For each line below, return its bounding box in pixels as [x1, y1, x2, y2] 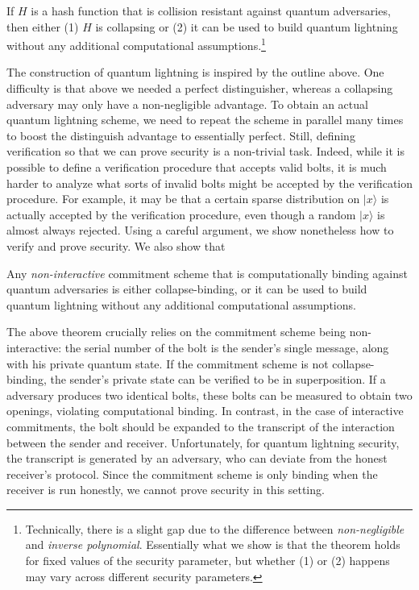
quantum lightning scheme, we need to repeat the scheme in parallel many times [6, 111, 404, 128]
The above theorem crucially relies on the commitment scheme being [6, 323, 346, 340]
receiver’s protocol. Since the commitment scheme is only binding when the [6, 465, 378, 482]
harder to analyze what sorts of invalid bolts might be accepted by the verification [6, 174, 413, 191]
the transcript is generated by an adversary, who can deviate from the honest [6, 450, 388, 467]
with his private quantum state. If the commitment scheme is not [6, 355, 329, 372]
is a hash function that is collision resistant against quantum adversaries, [31, 2, 391, 19]
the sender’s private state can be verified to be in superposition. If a [50, 371, 386, 388]
